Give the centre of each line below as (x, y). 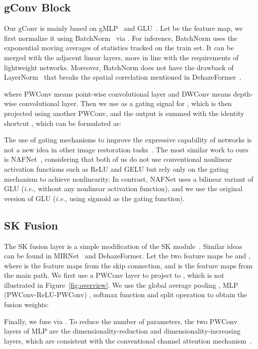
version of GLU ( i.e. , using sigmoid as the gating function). (94, 198)
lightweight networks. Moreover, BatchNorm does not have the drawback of (119, 67)
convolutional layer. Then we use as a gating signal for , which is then (126, 103)
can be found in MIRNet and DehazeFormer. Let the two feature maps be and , (127, 256)
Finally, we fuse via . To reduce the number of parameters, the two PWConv (121, 321)
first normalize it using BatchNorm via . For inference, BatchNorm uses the (121, 38)
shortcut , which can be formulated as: (63, 123)
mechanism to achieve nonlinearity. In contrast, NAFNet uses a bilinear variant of (129, 178)
